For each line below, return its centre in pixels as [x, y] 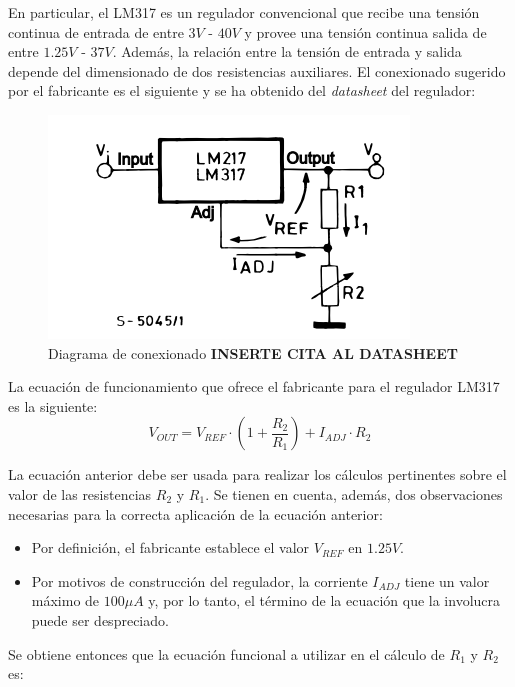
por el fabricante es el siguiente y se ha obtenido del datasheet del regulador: [242, 90]
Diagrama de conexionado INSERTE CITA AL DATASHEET [253, 352]
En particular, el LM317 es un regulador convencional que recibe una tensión [244, 12]
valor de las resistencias [80, 493]
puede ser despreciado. [100, 619]
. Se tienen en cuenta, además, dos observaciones [354, 493]
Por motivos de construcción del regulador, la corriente [199, 580]
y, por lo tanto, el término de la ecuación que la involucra [324, 600]
